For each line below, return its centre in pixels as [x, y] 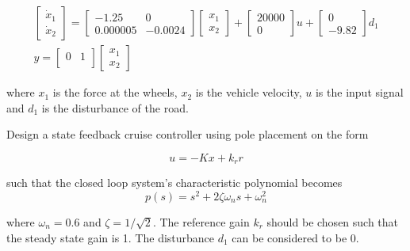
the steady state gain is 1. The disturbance [111, 237]
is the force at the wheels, [115, 92]
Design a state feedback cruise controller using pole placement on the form [188, 134]
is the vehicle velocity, [249, 92]
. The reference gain [201, 221]
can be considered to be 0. [295, 237]
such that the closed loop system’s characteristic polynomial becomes [174, 183]
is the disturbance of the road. [115, 107]
